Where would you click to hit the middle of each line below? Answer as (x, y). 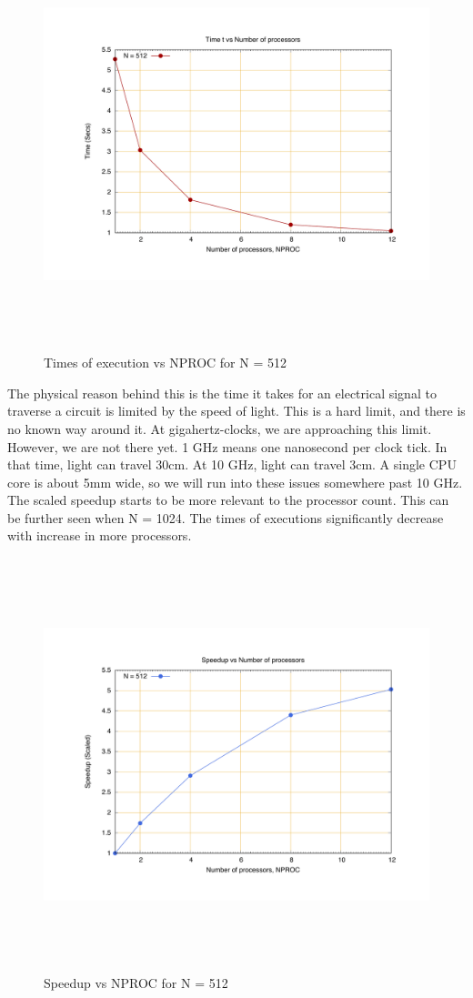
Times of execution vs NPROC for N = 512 (165, 363)
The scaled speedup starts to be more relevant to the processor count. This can (228, 500)
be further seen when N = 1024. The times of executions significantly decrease (226, 517)
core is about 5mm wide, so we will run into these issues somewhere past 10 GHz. (235, 482)
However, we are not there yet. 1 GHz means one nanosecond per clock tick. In (227, 446)
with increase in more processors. (100, 535)
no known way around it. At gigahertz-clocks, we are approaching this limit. (220, 428)
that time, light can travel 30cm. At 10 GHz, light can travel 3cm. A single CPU (232, 464)
